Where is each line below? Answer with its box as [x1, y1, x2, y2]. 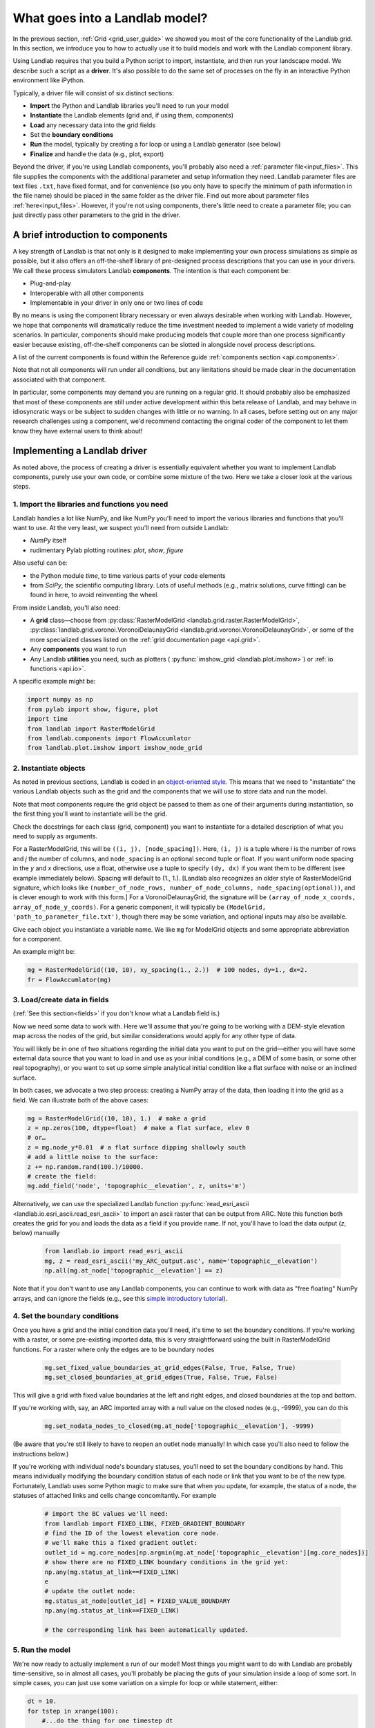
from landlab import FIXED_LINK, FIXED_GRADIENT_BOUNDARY [44, 1519, 245, 1528]
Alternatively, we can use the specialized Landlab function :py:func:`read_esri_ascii [12, 1200, 249, 1208]
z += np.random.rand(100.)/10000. [27, 1163, 144, 1171]
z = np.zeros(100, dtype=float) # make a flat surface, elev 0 [27, 1124, 250, 1131]
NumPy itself [30, 536, 67, 545]
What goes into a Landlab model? [12, 10, 208, 26]
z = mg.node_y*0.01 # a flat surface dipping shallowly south [27, 1143, 247, 1151]
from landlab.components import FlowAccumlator [27, 734, 191, 742]
